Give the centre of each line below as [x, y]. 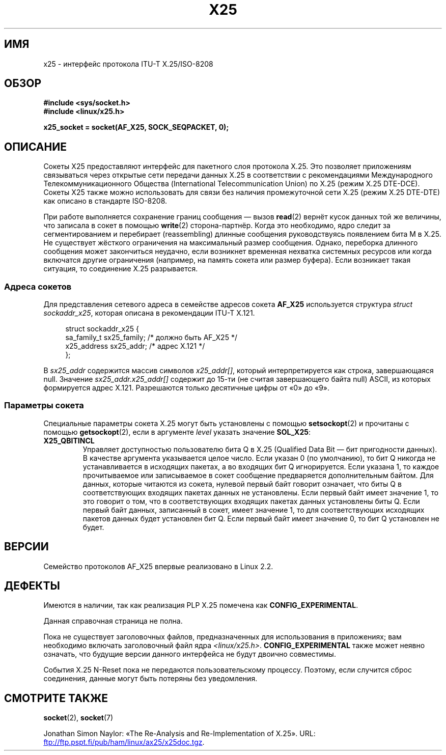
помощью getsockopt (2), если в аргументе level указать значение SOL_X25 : [177, 432]
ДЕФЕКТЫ [32, 586]
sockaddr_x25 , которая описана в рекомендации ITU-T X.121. [149, 313]
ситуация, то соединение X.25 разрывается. [121, 269]
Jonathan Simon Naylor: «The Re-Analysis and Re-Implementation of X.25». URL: [179, 734]
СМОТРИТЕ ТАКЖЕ [56, 698]
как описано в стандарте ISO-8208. [105, 201]
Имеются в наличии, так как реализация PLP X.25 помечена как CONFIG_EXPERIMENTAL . [201, 605]
